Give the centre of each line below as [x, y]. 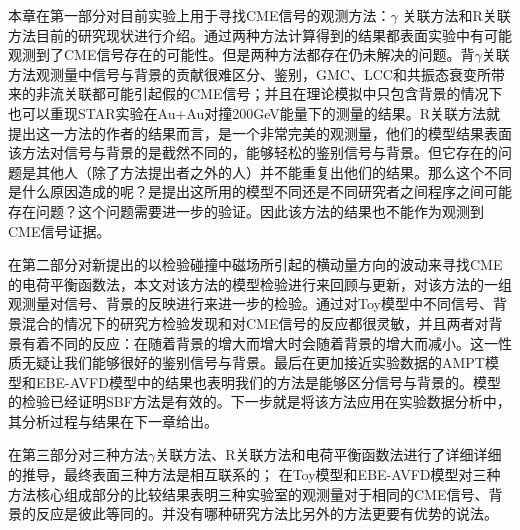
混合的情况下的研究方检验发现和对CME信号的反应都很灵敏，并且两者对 [255, 322]
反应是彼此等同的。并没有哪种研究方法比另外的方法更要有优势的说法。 [266, 513]
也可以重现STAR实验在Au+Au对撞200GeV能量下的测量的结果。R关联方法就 [254, 112]
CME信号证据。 [59, 230]
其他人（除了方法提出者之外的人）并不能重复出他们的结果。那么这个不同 [273, 171]
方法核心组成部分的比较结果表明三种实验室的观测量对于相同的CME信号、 [248, 493]
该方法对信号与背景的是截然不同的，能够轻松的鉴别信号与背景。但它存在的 [253, 152]
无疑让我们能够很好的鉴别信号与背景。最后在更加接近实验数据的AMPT [253, 362]
